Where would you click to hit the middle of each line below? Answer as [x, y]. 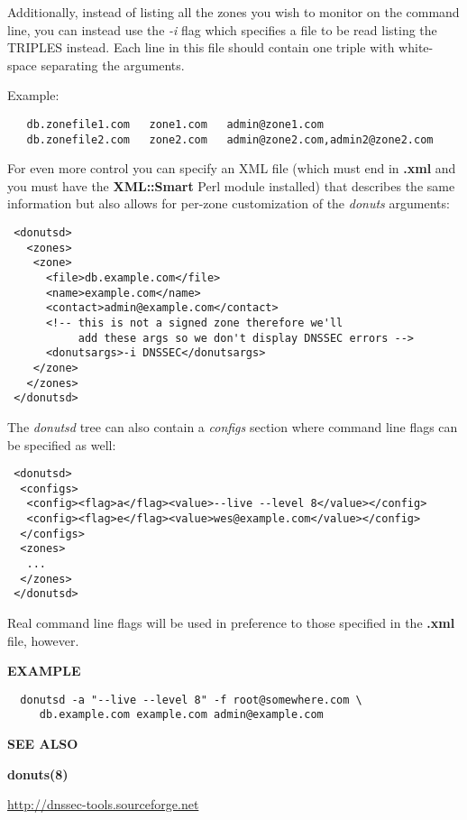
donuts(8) [38, 774]
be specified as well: [62, 444]
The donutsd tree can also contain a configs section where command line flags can [233, 426]
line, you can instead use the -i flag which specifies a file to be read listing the [222, 29]
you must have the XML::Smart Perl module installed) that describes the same [231, 185]
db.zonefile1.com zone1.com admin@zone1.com [175, 124]
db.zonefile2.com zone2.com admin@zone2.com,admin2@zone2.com [230, 139]
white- [416, 47]
